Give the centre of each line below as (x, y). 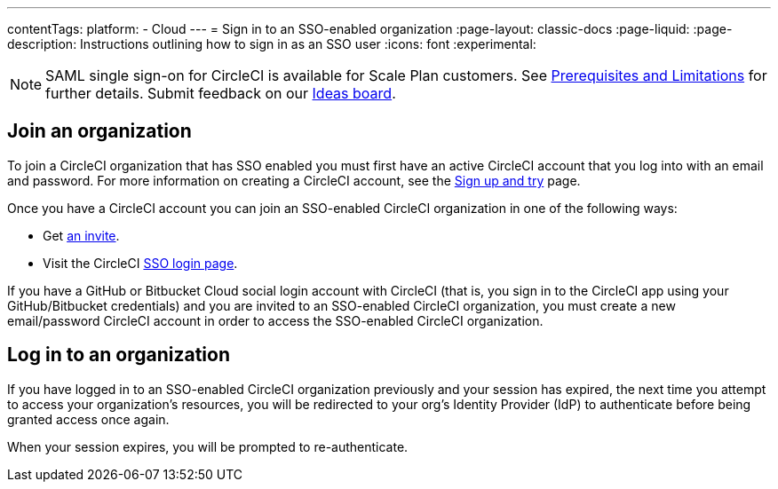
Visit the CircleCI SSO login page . (140, 263)
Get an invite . (81, 235)
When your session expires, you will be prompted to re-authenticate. (208, 446)
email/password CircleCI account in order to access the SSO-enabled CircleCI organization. (275, 320)
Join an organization (99, 131)
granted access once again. (88, 419)
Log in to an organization (119, 355)
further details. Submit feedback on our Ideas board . (221, 93)
